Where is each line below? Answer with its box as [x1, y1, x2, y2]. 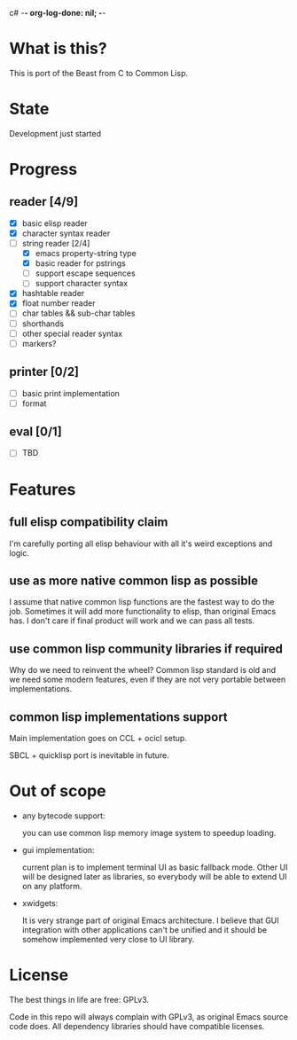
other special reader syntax [21, 328, 122, 339]
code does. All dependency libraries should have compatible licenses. [9, 1020, 265, 1031]
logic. [9, 547, 29, 558]
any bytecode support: [21, 810, 106, 821]
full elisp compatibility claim [9, 514, 168, 530]
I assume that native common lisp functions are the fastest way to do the [9, 597, 275, 607]
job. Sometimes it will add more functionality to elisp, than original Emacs [9, 606, 277, 617]
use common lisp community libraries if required [9, 641, 284, 656]
